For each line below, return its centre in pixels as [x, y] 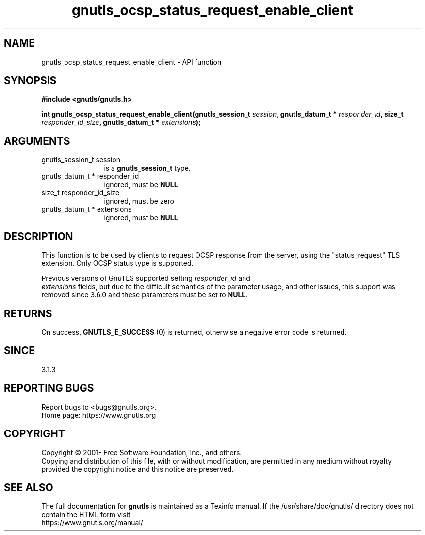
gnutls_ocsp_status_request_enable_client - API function [131, 62]
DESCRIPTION [39, 236]
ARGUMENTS [37, 141]
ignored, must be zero [139, 201]
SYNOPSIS [30, 81]
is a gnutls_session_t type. [147, 168]
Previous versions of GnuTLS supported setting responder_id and [146, 278]
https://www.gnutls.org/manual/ [92, 523]
